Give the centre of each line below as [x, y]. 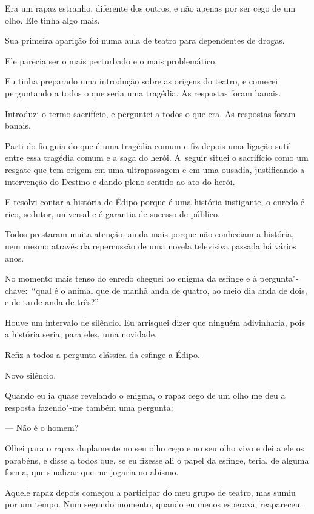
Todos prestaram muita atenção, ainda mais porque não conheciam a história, [149, 234]
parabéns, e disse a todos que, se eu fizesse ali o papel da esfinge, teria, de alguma [157, 460]
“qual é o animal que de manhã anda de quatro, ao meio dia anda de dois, [169, 290]
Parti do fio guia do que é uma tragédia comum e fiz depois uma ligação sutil [148, 145]
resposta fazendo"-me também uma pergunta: [89, 407]
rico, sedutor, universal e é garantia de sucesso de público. [112, 213]
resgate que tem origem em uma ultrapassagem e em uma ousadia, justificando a [155, 169]
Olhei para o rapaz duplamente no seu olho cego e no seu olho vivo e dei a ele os [155, 448]
